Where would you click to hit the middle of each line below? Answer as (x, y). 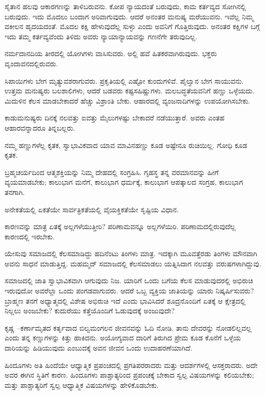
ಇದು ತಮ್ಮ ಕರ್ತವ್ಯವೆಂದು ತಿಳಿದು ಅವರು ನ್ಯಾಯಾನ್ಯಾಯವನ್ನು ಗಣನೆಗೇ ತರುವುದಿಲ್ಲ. (101, 36)
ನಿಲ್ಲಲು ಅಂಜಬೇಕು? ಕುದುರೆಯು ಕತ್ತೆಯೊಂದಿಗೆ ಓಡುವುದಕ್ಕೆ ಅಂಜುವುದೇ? (90, 311)
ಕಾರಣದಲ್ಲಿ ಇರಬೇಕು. (30, 236)
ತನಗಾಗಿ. (15, 192)
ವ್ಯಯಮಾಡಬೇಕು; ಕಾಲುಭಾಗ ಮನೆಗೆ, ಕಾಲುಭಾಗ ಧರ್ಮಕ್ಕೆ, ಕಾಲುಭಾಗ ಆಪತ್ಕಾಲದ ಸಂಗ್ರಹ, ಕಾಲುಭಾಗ (124, 182)
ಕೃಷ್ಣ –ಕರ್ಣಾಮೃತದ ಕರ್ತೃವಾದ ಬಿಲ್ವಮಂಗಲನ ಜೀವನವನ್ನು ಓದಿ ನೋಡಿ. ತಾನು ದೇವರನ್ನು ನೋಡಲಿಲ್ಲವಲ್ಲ (128, 327)
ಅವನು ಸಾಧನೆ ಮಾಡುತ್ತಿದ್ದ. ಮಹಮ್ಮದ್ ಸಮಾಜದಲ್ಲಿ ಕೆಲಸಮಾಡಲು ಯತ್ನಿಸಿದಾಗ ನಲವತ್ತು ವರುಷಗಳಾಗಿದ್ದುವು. (133, 263)
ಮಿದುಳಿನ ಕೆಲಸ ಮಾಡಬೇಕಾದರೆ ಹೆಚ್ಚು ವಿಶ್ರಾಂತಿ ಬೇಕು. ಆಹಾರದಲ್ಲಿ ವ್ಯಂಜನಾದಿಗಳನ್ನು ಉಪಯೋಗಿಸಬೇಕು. (127, 100)
